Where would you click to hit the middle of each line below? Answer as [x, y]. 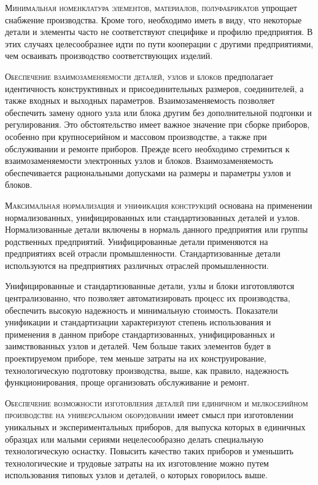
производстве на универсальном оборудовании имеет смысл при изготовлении [149, 415]
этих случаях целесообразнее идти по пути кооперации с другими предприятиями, [159, 43]
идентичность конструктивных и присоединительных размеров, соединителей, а [154, 88]
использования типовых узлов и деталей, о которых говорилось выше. [136, 475]
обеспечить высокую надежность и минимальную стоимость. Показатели [142, 310]
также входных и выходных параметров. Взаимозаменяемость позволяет [140, 100]
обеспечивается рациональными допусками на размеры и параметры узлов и [148, 172]
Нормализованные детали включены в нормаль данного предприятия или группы [157, 229]
